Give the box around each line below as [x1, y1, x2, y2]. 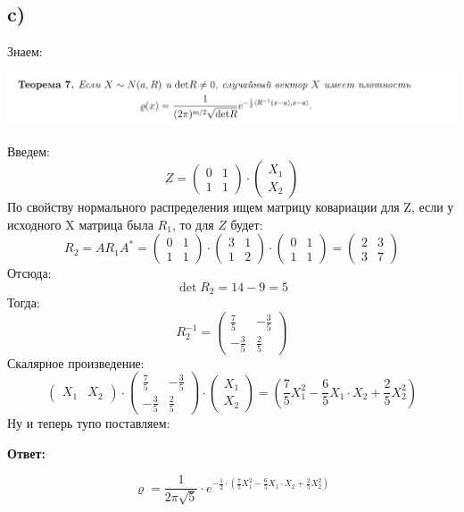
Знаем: [7, 42, 43, 61]
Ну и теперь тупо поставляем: [7, 414, 170, 432]
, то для [171, 214, 214, 233]
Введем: [7, 141, 50, 160]
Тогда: [7, 293, 40, 312]
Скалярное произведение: [7, 353, 145, 372]
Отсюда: [7, 264, 52, 282]
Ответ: [7, 443, 46, 462]
